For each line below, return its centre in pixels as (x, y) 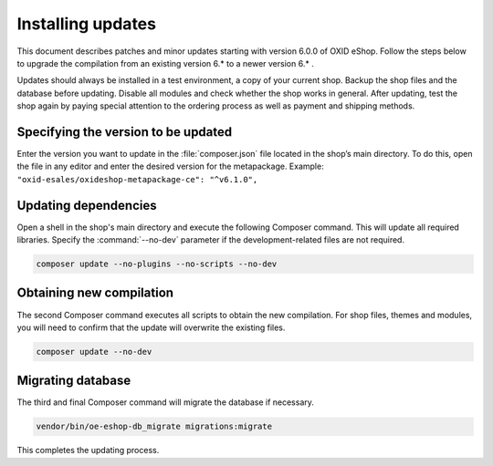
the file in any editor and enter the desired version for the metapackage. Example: (170, 166)
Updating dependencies (87, 205)
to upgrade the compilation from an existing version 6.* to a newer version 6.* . (165, 63)
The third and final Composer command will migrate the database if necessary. (166, 402)
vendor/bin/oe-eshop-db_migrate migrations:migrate (154, 427)
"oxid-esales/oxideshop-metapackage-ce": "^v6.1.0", (137, 179)
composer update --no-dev (94, 352)
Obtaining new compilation (95, 293)
